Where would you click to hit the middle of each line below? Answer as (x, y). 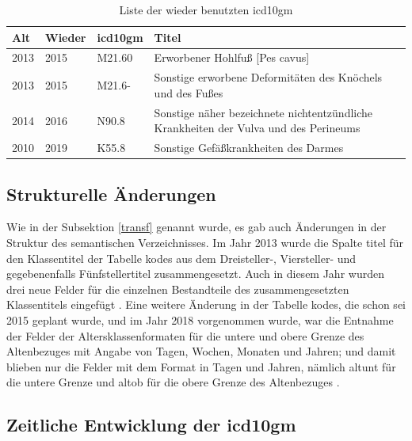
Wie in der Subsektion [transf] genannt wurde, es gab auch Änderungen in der (196, 227)
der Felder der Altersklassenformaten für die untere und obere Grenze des (185, 335)
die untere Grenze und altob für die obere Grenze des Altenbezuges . (173, 382)
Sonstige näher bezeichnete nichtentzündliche (263, 112)
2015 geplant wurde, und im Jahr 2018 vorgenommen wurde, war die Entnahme (200, 320)
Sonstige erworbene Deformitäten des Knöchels (268, 77)
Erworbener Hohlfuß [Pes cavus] (232, 57)
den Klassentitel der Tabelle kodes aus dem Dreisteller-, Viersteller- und (181, 258)
